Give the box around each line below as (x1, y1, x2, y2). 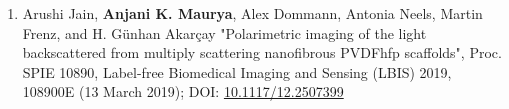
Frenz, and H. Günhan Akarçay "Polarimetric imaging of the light (22, 22, 427, 43)
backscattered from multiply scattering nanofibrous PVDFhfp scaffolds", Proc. (22, 42, 502, 63)
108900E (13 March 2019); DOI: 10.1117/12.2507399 (22, 81, 344, 102)
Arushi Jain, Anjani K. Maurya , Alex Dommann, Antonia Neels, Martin (22, 3, 483, 23)
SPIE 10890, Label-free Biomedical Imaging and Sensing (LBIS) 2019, (22, 61, 452, 82)
